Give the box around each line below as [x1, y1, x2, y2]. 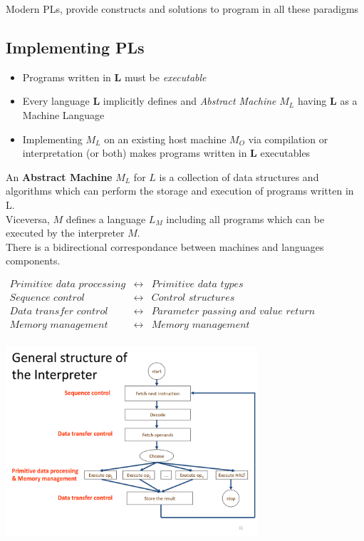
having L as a [297, 93, 358, 108]
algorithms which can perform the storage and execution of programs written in [6, 183, 354, 198]
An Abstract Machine [6, 169, 113, 184]
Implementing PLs [6, 36, 145, 58]
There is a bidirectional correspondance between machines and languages [6, 239, 324, 254]
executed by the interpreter [6, 225, 125, 240]
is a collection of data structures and [159, 169, 319, 184]
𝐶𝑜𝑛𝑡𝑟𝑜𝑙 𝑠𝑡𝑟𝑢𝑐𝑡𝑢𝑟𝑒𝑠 [151, 292, 235, 303]
